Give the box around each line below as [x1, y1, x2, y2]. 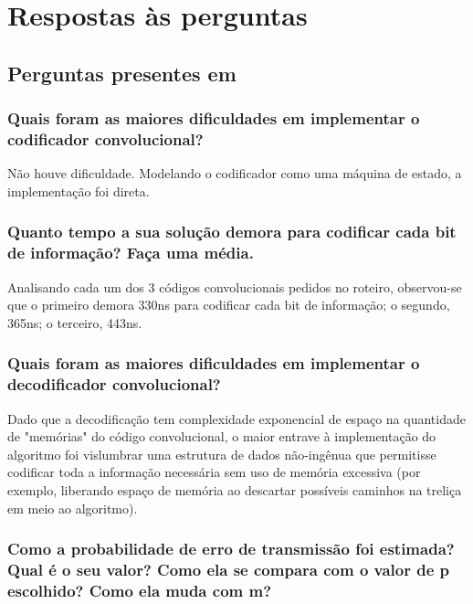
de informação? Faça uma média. [7, 241, 254, 264]
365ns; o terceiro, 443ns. [7, 313, 142, 332]
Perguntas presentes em [7, 58, 236, 87]
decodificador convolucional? [7, 373, 221, 396]
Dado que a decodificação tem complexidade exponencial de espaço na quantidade [7, 408, 466, 428]
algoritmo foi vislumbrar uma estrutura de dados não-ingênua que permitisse [7, 444, 436, 463]
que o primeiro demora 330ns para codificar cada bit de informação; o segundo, [7, 295, 450, 314]
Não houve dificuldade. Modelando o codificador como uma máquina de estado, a [7, 164, 462, 183]
